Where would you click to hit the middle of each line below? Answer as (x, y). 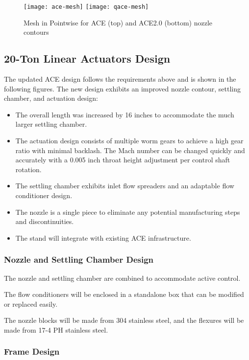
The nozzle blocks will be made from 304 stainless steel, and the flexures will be (124, 320)
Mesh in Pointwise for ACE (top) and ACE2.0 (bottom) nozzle (118, 22)
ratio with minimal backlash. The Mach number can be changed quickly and (130, 150)
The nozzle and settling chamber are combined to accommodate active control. (122, 278)
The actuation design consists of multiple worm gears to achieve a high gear (129, 141)
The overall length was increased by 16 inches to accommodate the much (125, 114)
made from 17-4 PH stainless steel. (56, 329)
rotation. (28, 169)
